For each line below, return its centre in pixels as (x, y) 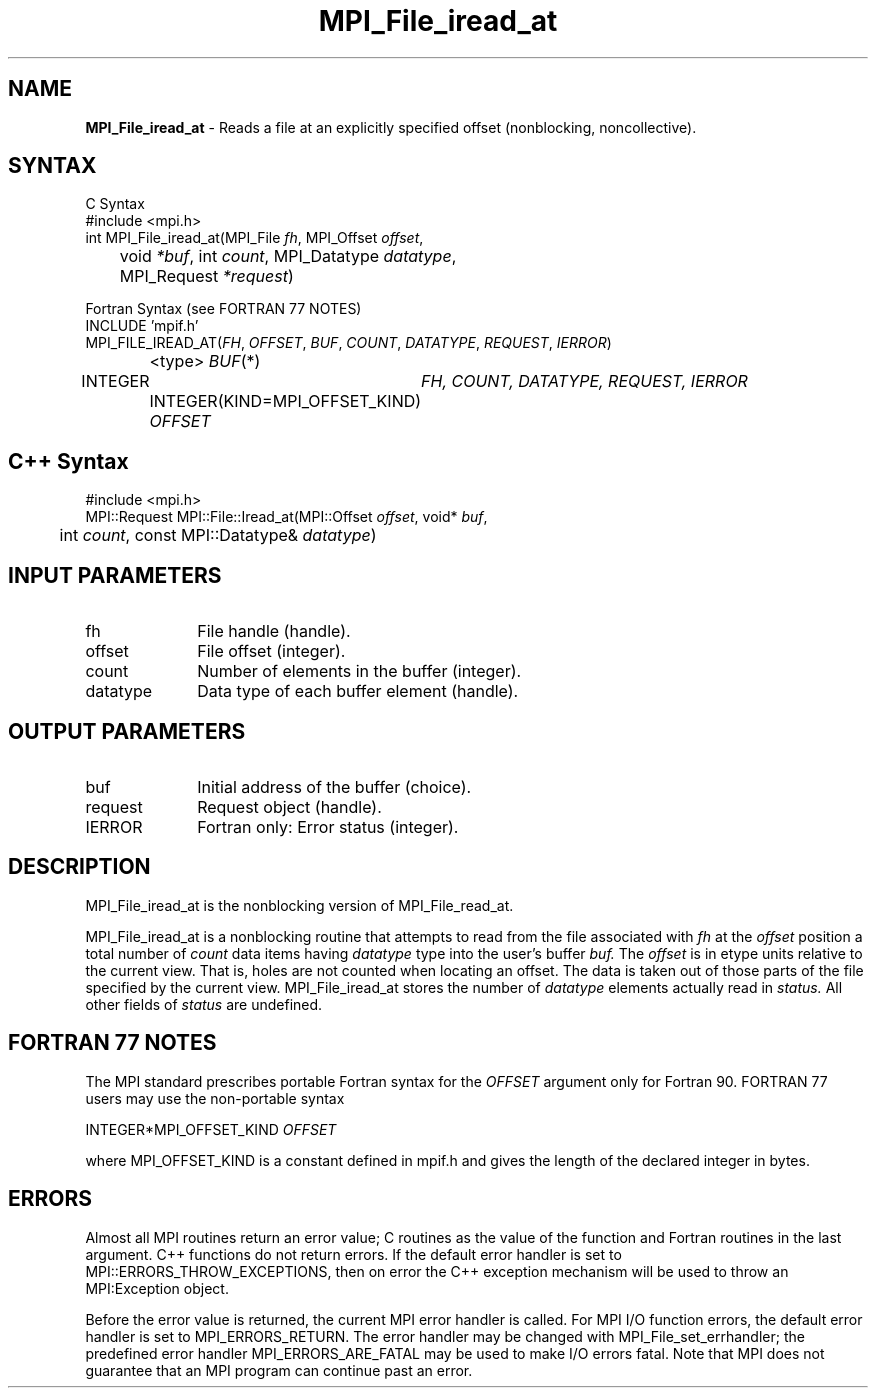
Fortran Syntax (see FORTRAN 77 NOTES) (223, 309)
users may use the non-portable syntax (215, 1098)
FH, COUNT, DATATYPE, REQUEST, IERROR (584, 381)
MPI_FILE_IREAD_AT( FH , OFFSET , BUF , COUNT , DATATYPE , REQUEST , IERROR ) (348, 343)
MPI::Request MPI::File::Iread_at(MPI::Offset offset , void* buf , (286, 517)
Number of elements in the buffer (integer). (359, 671)
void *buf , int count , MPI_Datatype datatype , (288, 256)
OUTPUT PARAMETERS (127, 731)
